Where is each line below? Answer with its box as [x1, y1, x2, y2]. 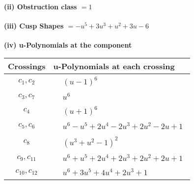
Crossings [8, 60, 46, 72]
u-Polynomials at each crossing [53, 60, 175, 72]
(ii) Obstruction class [4, 1, 77, 11]
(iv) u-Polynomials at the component [4, 40, 132, 50]
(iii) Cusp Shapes [4, 21, 64, 31]
